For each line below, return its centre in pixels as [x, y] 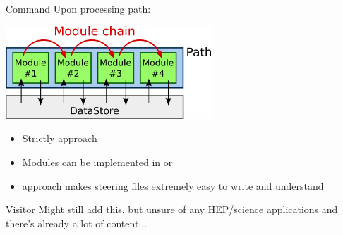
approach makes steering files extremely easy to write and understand [173, 185]
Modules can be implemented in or [97, 162]
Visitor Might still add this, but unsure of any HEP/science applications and [172, 209]
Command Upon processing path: [78, 8]
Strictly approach [60, 138]
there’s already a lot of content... [77, 223]
